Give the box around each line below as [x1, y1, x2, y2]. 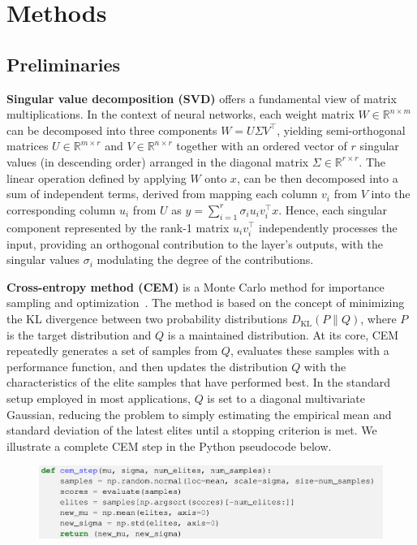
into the [371, 185, 411, 202]
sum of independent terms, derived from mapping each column [6, 185, 318, 202]
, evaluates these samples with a [230, 342, 389, 359]
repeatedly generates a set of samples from [6, 342, 218, 359]
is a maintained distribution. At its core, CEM [167, 326, 399, 343]
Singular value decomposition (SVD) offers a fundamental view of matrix [6, 89, 397, 106]
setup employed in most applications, [6, 390, 191, 407]
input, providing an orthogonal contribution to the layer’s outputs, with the [6, 235, 383, 252]
